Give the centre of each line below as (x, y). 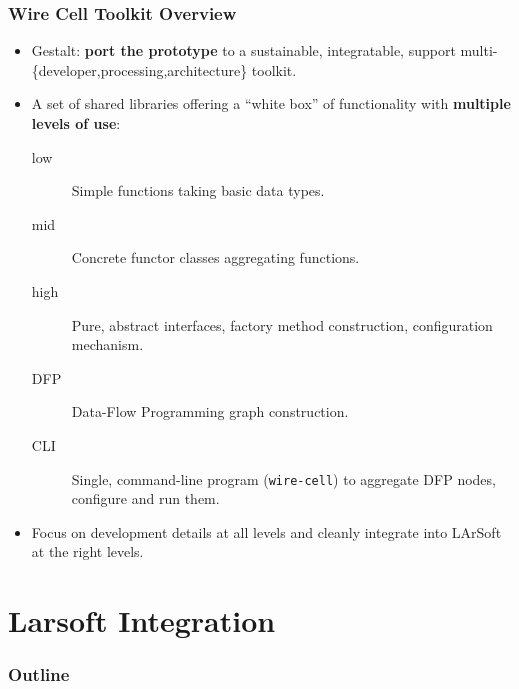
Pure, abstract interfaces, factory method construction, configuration (282, 324)
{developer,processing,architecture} (139, 69)
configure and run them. (145, 498)
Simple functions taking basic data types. (198, 190)
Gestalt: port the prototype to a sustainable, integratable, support (243, 50)
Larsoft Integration (142, 620)
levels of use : (76, 123)
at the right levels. (87, 551)
